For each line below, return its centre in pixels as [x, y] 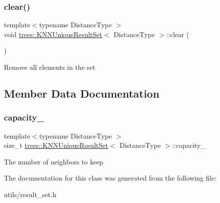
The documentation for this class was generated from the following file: [110, 178]
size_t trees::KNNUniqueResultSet [56, 145]
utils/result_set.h [30, 194]
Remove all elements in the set [50, 67]
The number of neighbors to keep [54, 161]
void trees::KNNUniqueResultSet [53, 34]
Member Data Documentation [82, 93]
